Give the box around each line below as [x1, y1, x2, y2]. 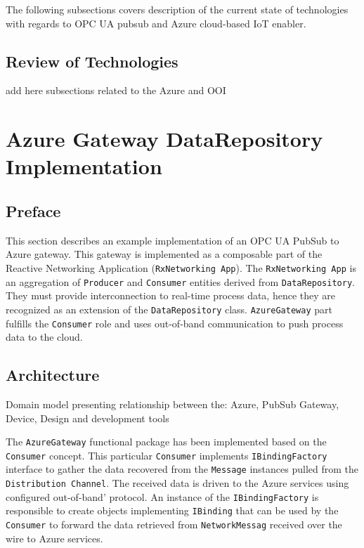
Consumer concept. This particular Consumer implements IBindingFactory [6, 448, 327, 462]
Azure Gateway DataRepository [6, 124, 323, 153]
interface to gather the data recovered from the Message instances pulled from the [6, 462, 358, 476]
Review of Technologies [6, 50, 178, 72]
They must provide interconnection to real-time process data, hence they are [6, 288, 335, 303]
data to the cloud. [6, 330, 83, 344]
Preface [6, 200, 61, 221]
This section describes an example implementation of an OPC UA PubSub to [6, 233, 339, 247]
